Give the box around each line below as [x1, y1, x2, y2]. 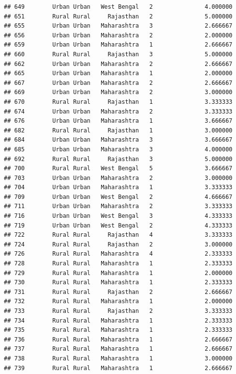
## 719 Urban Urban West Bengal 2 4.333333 [4, 222, 233, 229]
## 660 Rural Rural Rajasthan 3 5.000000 [4, 50, 233, 58]
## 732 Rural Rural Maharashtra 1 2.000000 [4, 298, 233, 305]
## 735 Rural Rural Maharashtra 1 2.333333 [4, 326, 233, 334]
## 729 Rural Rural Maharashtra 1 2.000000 [4, 269, 233, 276]
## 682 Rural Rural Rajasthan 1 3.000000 [4, 127, 233, 134]
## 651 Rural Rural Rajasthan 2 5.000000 [4, 13, 233, 20]
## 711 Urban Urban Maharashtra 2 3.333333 [4, 203, 233, 210]
